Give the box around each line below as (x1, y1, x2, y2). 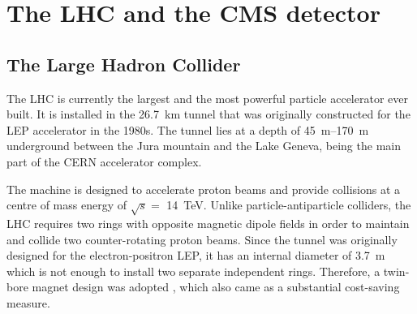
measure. (6, 294, 50, 311)
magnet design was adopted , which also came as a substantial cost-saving (32, 278, 400, 295)
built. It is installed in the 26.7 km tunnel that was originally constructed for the (6, 105, 411, 123)
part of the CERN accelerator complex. (6, 153, 202, 170)
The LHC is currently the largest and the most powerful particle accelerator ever (6, 89, 408, 106)
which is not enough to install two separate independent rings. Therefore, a (6, 262, 380, 279)
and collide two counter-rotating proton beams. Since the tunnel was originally (6, 230, 398, 247)
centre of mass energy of (6, 196, 127, 213)
